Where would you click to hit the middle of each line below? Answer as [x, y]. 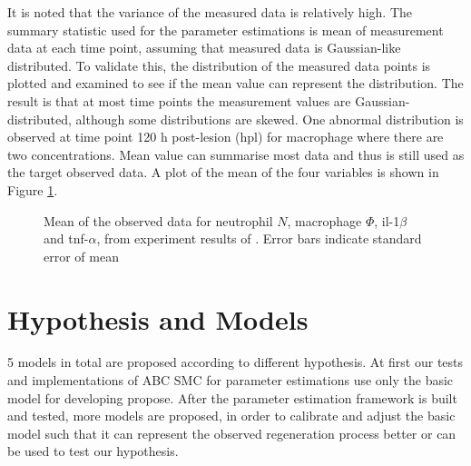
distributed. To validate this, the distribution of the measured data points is [219, 65]
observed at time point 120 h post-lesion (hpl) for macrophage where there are [226, 137]
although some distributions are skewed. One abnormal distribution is [270, 119]
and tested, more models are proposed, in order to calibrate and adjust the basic [231, 416]
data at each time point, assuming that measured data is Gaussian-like [204, 48]
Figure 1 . [33, 189]
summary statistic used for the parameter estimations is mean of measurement [226, 30]
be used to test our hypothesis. [93, 451]
